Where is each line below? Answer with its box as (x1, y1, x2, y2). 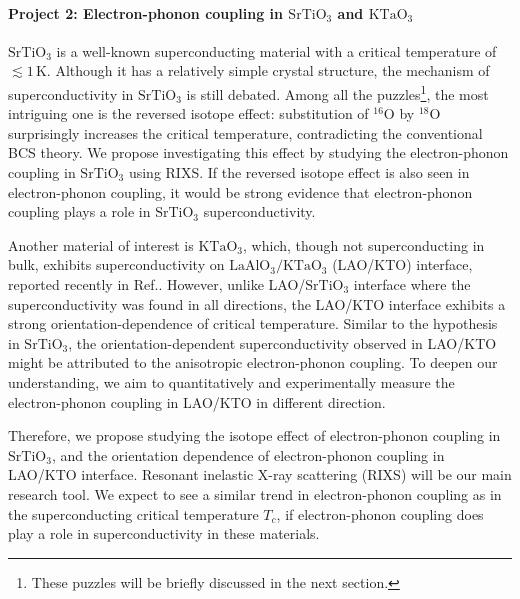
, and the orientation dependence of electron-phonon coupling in (51, 444, 445, 465)
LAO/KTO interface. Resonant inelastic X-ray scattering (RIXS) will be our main (8, 464, 512, 485)
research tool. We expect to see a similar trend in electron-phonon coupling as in (8, 483, 502, 504)
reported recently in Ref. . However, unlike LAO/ (8, 273, 306, 294)
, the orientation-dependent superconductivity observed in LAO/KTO (68, 332, 497, 353)
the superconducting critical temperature (8, 503, 259, 524)
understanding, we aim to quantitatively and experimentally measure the (8, 371, 455, 392)
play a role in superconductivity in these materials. (8, 523, 320, 544)
